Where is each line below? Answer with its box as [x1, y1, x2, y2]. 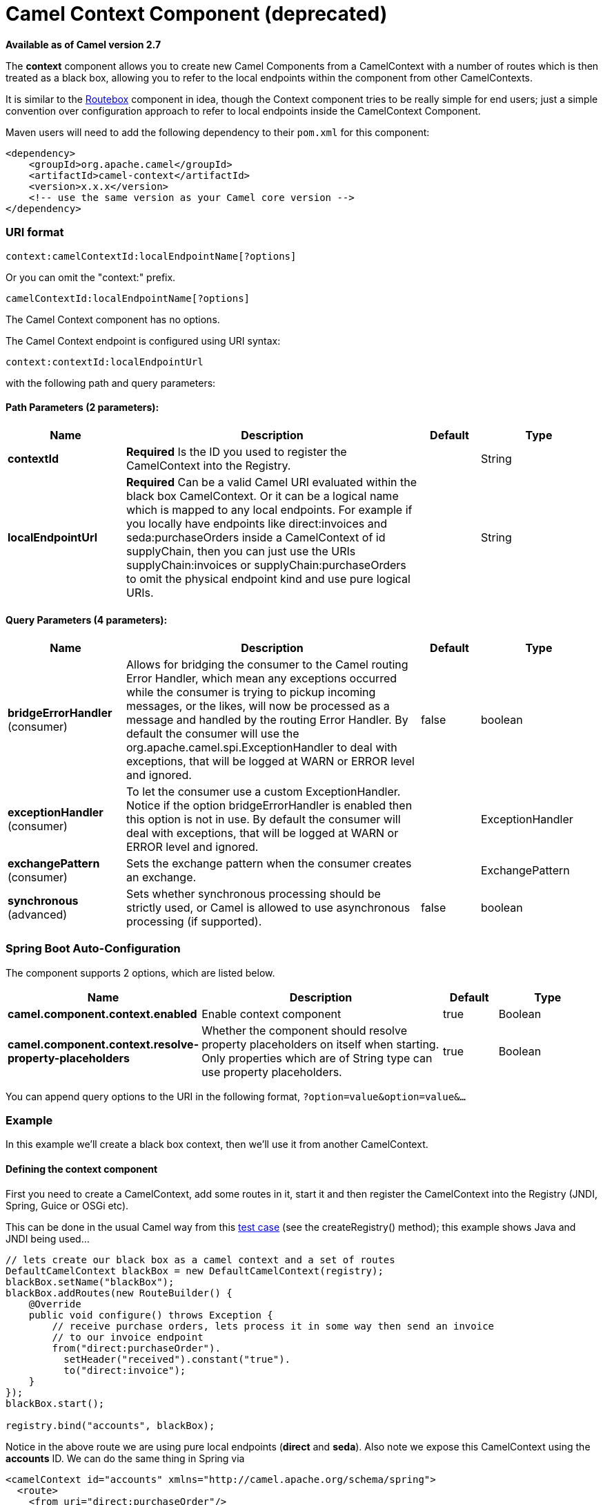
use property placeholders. [201, 1064, 342, 1079]
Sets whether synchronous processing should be [126, 886, 381, 901]
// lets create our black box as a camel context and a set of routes [6, 1254, 395, 1265]
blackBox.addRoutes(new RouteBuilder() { [6, 1287, 233, 1298]
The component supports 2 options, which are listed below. [6, 966, 275, 979]
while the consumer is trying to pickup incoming [126, 684, 376, 699]
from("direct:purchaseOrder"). [52, 1342, 221, 1354]
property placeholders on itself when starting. [201, 1037, 439, 1051]
